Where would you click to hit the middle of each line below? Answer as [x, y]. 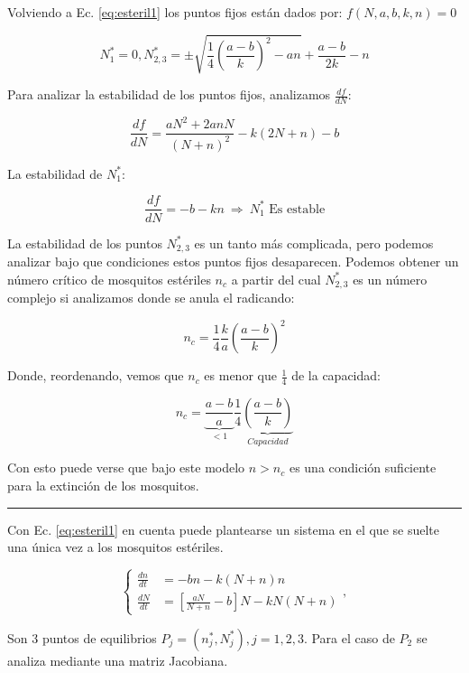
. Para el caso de [349, 637]
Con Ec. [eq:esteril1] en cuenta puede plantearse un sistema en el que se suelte [223, 529]
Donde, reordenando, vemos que [96, 375]
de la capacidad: [336, 375]
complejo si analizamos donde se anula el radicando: [151, 298]
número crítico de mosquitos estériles [109, 279]
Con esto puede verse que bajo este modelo [126, 467]
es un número [390, 279]
